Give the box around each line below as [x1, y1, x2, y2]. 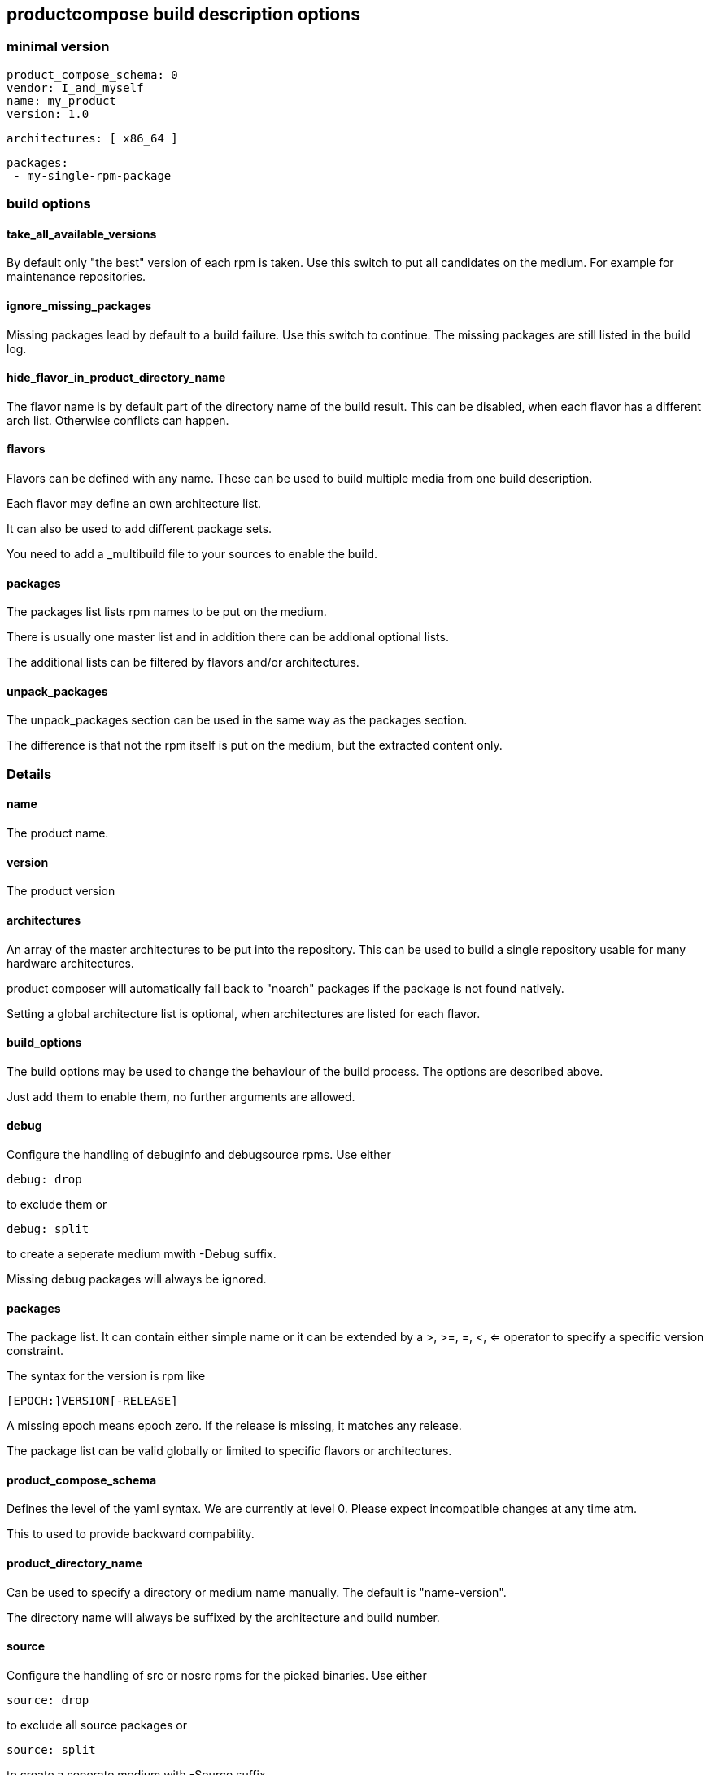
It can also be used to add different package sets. [7, 522, 272, 536]
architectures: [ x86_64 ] [7, 131, 178, 145]
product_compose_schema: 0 [7, 68, 178, 81]
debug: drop [7, 1172, 82, 1186]
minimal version [7, 38, 110, 55]
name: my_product [7, 94, 116, 107]
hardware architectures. [7, 955, 134, 970]
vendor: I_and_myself [7, 81, 144, 94]
